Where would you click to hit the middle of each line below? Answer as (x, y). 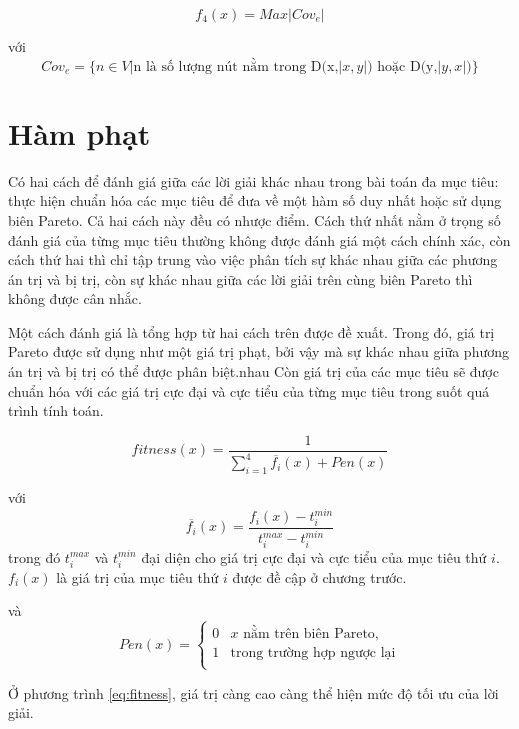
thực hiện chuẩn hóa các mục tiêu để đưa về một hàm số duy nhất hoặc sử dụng (255, 200)
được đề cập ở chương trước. (319, 576)
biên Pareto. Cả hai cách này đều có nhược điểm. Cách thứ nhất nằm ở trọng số (254, 219)
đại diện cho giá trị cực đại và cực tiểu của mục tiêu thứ (314, 556)
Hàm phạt (79, 132)
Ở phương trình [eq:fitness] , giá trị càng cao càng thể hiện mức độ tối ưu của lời (253, 692)
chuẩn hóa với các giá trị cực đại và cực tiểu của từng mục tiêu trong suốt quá (249, 390)
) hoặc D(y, (402, 66)
